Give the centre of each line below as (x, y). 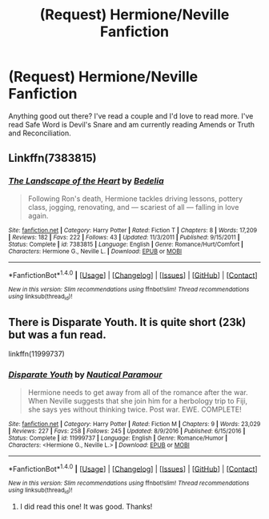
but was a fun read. (57, 335)
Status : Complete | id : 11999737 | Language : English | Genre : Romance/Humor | (118, 438)
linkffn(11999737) (37, 354)
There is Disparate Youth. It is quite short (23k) (127, 322)
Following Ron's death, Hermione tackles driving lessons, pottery (135, 199)
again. (38, 215)
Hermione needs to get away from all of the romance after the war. (138, 392)
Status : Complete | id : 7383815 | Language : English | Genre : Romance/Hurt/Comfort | (126, 244)
